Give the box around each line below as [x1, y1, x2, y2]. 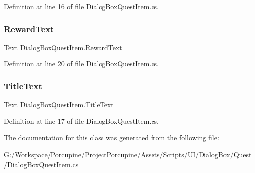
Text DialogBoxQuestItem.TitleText [4, 99, 114, 110]
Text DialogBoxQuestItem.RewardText [4, 42, 122, 52]
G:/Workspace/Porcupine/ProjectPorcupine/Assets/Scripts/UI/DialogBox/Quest [4, 149, 252, 159]
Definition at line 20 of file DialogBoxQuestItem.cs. [4, 58, 159, 69]
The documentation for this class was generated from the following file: [4, 132, 219, 143]
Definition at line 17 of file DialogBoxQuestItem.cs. [4, 115, 159, 126]
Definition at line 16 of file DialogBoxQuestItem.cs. [4, 1, 159, 11]
